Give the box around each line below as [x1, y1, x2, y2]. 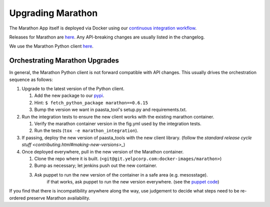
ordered [9, 195, 26, 201]
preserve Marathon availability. [26, 195, 90, 201]
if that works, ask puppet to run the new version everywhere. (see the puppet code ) [46, 179, 219, 185]
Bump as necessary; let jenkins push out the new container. [34, 162, 157, 168]
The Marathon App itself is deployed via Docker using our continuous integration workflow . [9, 25, 197, 31]
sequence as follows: [9, 76, 53, 82]
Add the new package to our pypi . [34, 92, 104, 98]
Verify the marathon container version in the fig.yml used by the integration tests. [34, 120, 202, 126]
